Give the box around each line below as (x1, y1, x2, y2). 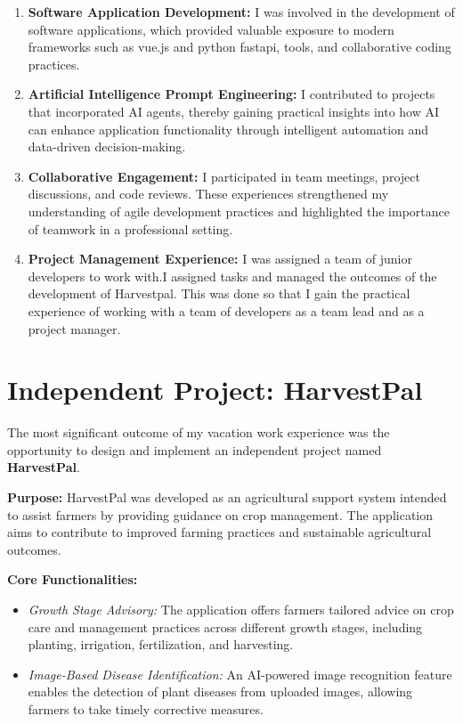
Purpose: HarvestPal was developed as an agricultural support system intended (7, 488, 447, 506)
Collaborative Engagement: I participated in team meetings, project (28, 167, 420, 185)
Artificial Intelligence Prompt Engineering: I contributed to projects (28, 85, 435, 103)
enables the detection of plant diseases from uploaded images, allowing (28, 682, 413, 701)
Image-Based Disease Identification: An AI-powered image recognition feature (28, 664, 452, 683)
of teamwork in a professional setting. (28, 219, 233, 238)
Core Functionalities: (7, 570, 138, 589)
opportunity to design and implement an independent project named (7, 440, 382, 459)
